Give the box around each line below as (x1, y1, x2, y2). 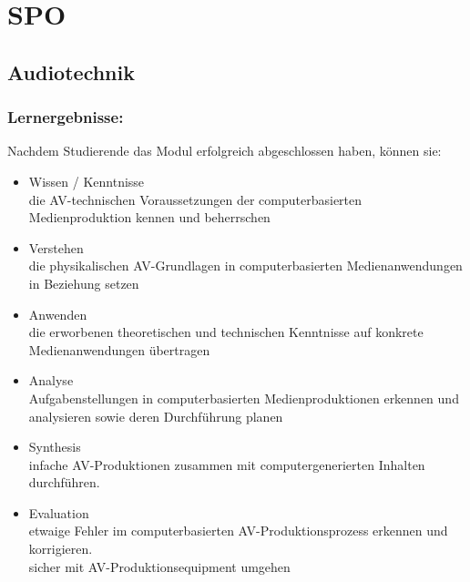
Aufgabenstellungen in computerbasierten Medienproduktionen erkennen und (28, 388, 459, 407)
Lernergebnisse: (7, 106, 124, 128)
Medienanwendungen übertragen (28, 340, 210, 359)
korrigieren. (28, 539, 93, 558)
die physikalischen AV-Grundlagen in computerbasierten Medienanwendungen (28, 256, 463, 275)
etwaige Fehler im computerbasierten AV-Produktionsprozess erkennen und (28, 521, 448, 540)
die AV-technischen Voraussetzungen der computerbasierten (28, 189, 363, 209)
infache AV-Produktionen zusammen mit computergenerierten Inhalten (28, 454, 425, 474)
